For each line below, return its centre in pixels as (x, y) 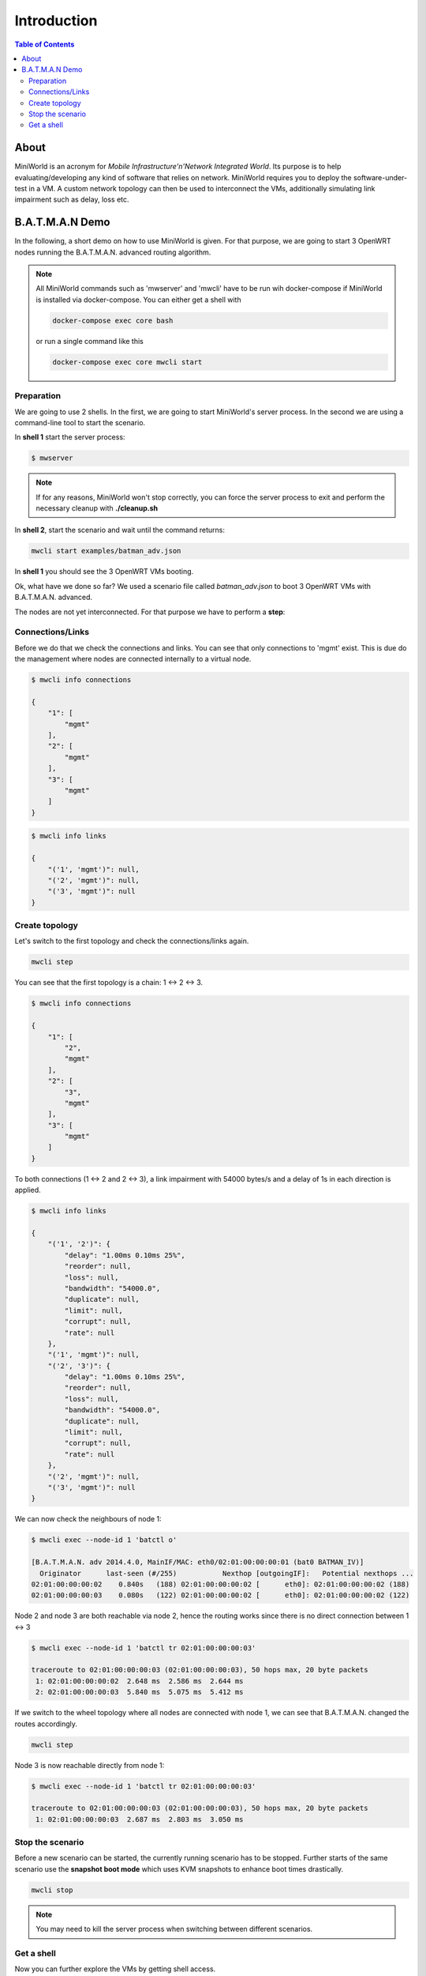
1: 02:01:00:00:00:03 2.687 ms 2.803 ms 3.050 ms (140, 1819)
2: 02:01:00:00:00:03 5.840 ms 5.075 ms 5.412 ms (140, 1692)
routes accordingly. (46, 1724)
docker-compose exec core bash (113, 321)
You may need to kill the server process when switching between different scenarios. (174, 1929)
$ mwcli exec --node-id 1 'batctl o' (104, 1540)
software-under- (380, 177)
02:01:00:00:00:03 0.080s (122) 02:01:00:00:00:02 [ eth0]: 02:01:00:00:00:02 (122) (220, 1595)
